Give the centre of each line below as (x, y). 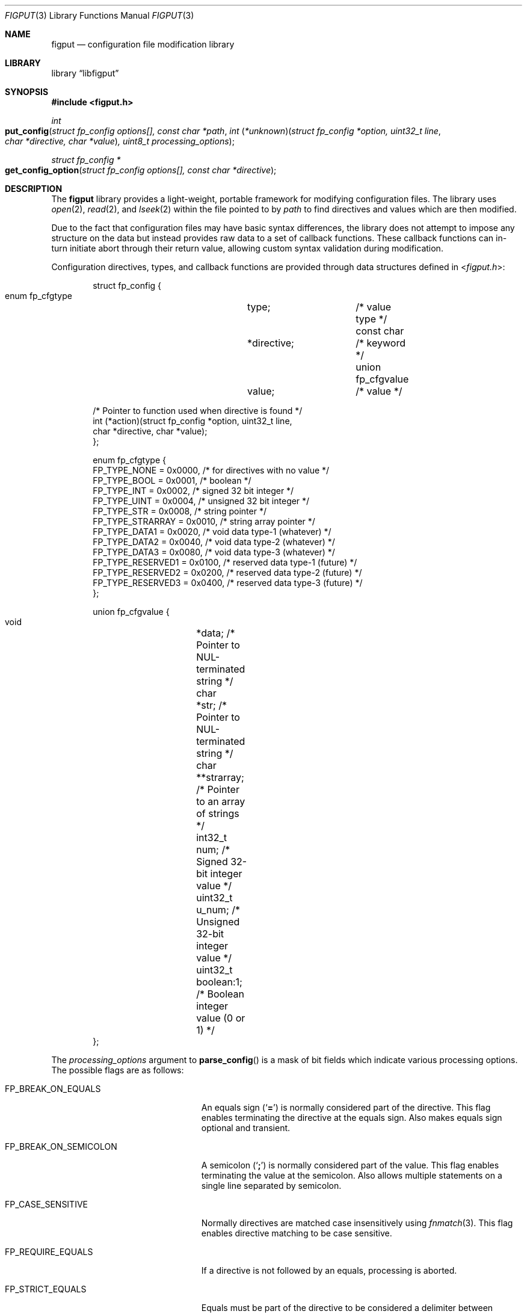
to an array (221, 801)
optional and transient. (246, 1128)
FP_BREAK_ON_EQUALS (53, 1089)
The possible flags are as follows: (118, 1070)
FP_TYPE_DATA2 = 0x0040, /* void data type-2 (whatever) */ (214, 542)
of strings (218, 813)
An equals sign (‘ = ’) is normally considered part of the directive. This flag (346, 1107)
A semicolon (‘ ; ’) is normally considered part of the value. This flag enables (350, 1165)
